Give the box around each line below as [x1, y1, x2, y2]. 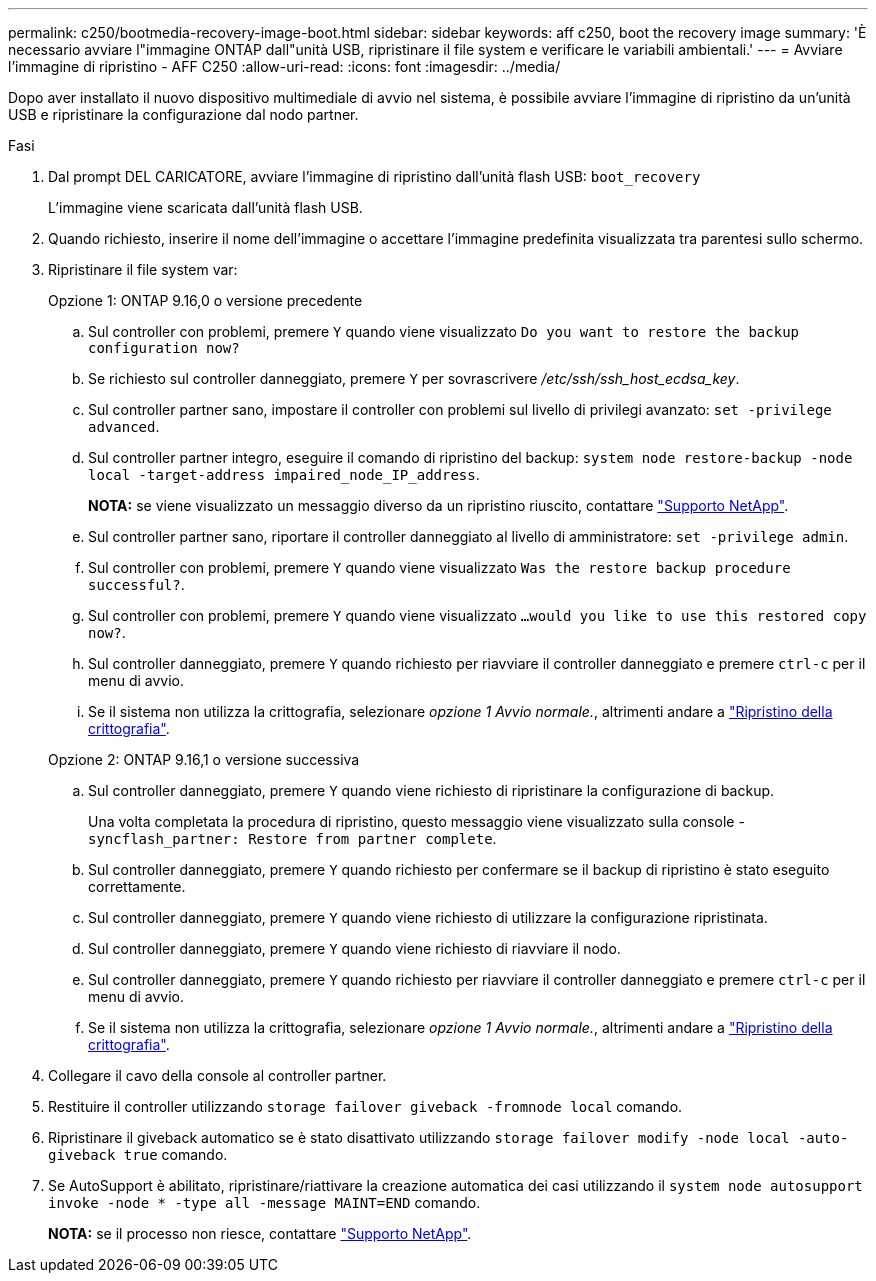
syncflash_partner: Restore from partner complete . [88, 830, 497, 847]
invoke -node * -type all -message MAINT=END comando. [48, 1194, 481, 1211]
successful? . [88, 576, 185, 593]
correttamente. [88, 878, 186, 895]
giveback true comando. [48, 1146, 228, 1163]
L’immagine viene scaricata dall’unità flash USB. [48, 199, 363, 216]
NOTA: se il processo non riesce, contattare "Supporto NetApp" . [48, 1225, 472, 1242]
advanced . [88, 418, 160, 435]
